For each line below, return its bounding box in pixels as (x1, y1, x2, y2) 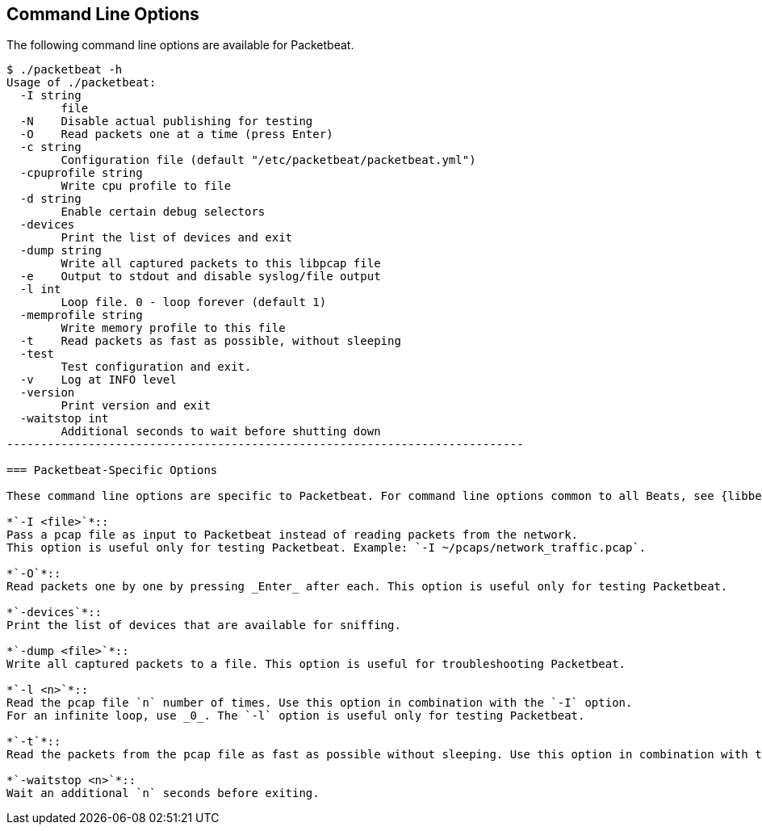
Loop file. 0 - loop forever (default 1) (61, 296, 327, 309)
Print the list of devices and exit (61, 231, 293, 245)
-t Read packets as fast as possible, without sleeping (19, 334, 401, 348)
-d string (19, 192, 82, 206)
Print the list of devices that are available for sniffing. (6, 619, 401, 632)
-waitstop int (19, 412, 109, 426)
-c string (19, 141, 82, 154)
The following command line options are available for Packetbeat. (6, 38, 354, 52)
